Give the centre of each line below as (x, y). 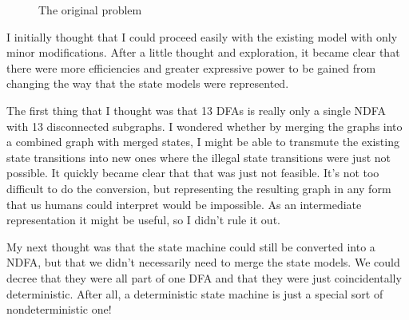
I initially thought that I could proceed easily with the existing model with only (202, 36)
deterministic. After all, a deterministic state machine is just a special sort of (195, 293)
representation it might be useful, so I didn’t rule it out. (143, 220)
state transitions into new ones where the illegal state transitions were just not (199, 157)
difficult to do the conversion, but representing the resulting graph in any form (199, 188)
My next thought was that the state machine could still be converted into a (191, 246)
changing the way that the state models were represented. (148, 83)
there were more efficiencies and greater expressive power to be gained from (191, 67)
